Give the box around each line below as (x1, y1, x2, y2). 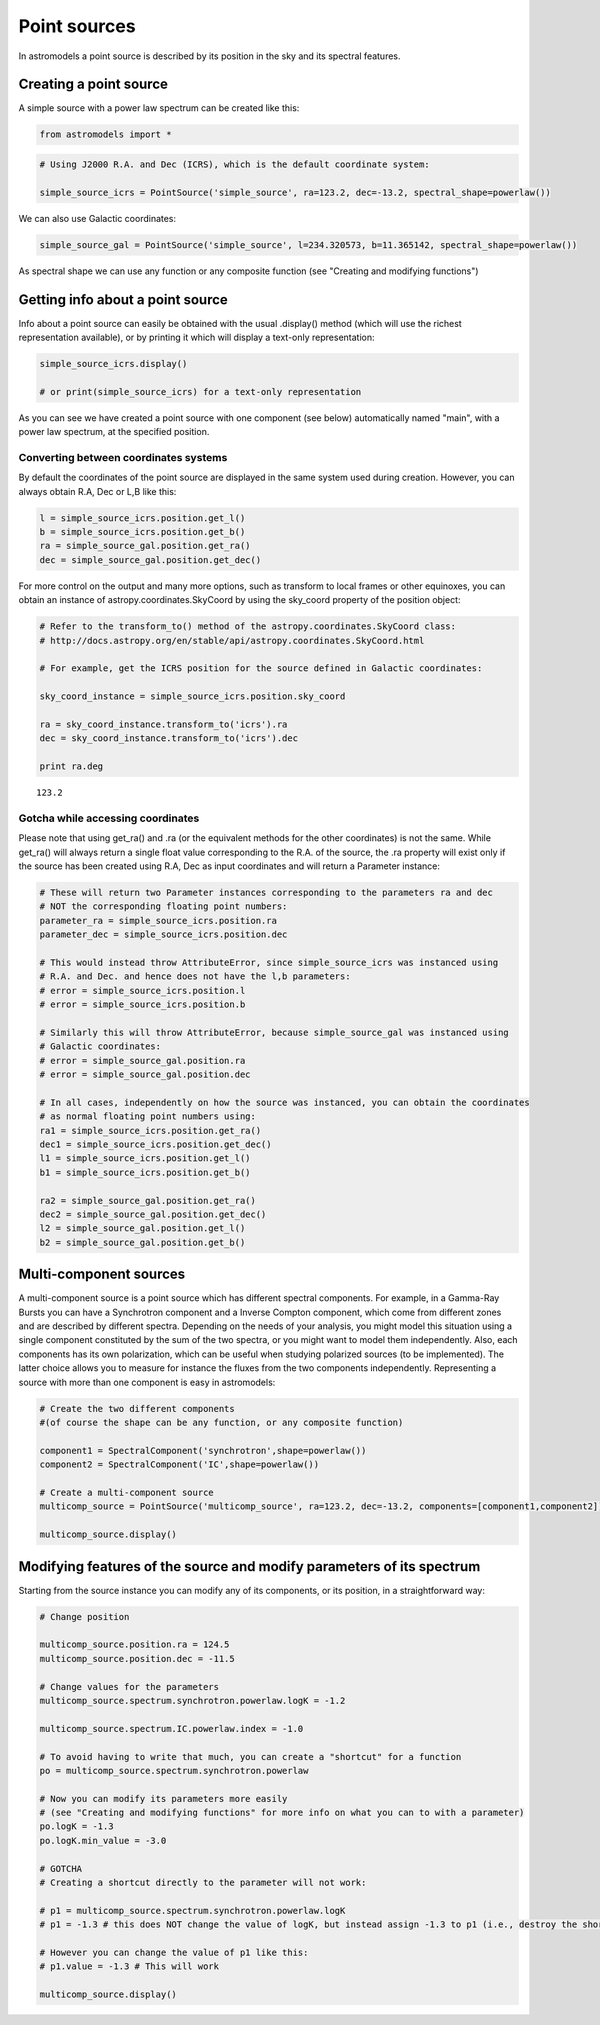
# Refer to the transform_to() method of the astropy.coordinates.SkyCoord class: (39, 621, 457, 632)
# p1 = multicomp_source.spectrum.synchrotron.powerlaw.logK (39, 1905, 346, 1916)
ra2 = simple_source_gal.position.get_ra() (39, 1195, 257, 1206)
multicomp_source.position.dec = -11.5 (39, 1653, 235, 1664)
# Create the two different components (39, 1403, 235, 1414)
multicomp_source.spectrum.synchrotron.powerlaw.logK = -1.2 (39, 1695, 346, 1706)
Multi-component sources (18, 1266, 186, 1283)
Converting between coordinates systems (18, 450, 228, 464)
